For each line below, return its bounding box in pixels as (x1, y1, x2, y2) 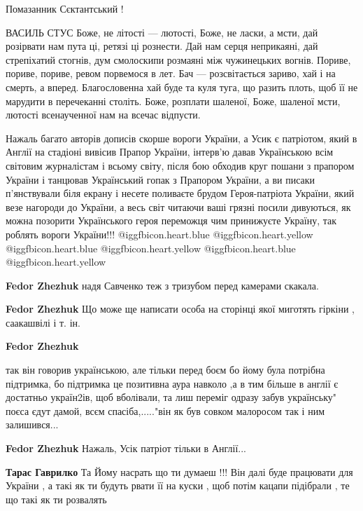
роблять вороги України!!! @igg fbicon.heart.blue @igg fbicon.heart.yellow (6, 226, 313, 241)
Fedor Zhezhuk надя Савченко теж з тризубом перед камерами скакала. (6, 278, 319, 292)
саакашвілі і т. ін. (6, 315, 80, 329)
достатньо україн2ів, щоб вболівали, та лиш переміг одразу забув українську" (6, 390, 336, 404)
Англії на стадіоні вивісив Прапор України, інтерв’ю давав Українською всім (6, 144, 334, 159)
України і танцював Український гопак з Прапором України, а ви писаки (6, 172, 315, 186)
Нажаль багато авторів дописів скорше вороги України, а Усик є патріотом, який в (6, 130, 357, 145)
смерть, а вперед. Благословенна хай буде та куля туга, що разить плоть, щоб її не (6, 79, 358, 94)
